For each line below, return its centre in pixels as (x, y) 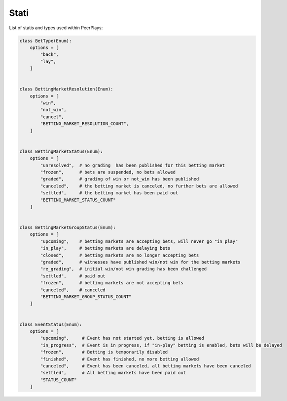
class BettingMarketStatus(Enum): (61, 151)
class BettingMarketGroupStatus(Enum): (68, 228)
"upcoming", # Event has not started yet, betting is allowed (122, 338)
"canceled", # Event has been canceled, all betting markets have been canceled (145, 366)
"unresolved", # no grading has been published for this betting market (133, 165)
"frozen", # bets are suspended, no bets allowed (108, 172)
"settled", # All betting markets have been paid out (113, 373)
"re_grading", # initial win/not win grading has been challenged (124, 269)
